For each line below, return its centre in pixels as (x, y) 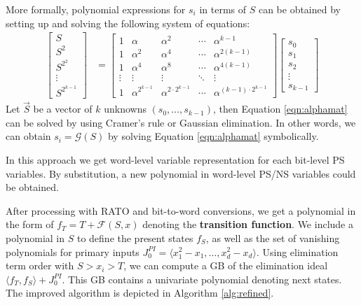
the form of (30, 224)
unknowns (125, 109)
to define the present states (135, 237)
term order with (40, 265)
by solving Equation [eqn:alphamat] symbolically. (213, 136)
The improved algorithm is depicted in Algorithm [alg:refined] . (140, 293)
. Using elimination (297, 251)
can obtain (28, 136)
